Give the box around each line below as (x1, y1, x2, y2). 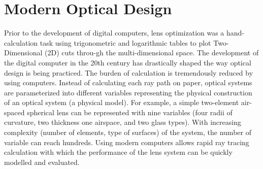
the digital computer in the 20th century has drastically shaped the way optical (4, 57, 251, 67)
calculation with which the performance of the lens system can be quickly (4, 147, 233, 157)
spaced (4, 107, 25, 117)
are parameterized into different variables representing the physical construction (4, 87, 252, 97)
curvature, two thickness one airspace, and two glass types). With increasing (4, 117, 241, 127)
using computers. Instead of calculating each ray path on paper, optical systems (4, 77, 252, 88)
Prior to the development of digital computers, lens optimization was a (4, 27, 224, 38)
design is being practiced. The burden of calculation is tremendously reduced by (4, 67, 253, 78)
